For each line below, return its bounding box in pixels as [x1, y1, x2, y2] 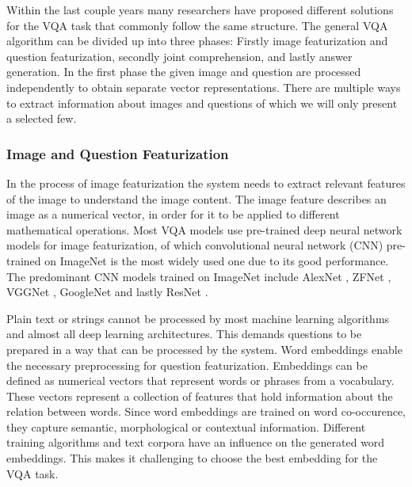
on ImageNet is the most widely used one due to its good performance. [44, 252, 389, 268]
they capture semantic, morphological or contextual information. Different [6, 418, 366, 435]
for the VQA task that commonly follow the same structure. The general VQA [6, 17, 388, 33]
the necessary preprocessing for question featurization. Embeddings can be [6, 356, 368, 373]
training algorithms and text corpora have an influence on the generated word [6, 434, 385, 451]
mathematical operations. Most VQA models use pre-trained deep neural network [6, 221, 402, 238]
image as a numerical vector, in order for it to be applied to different [6, 206, 340, 223]
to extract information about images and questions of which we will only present [6, 94, 398, 111]
